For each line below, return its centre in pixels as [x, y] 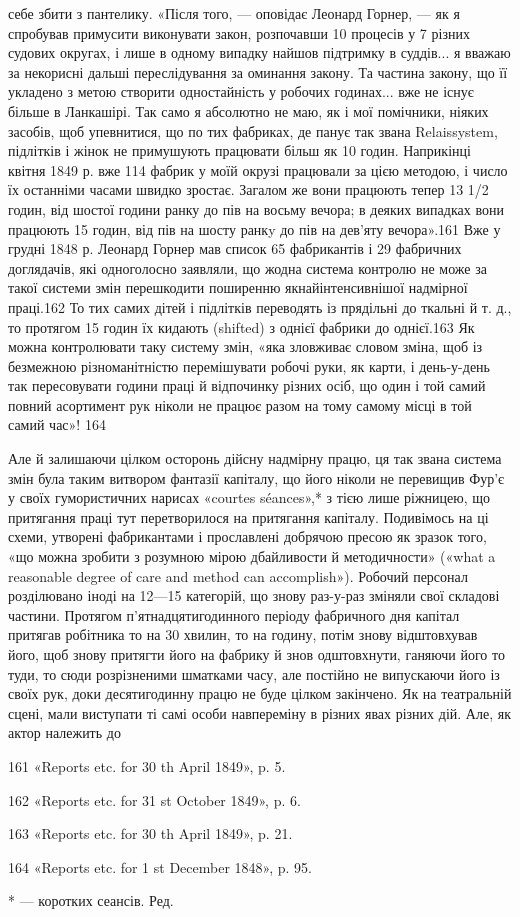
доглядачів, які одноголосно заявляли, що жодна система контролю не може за [247, 267]
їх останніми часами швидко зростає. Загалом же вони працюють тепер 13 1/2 [248, 189]
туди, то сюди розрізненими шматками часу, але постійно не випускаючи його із [254, 673]
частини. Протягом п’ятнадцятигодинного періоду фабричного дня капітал [234, 614]
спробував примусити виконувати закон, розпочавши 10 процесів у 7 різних [239, 32]
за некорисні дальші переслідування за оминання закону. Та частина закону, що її [258, 71]
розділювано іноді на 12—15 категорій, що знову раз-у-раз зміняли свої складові [254, 595]
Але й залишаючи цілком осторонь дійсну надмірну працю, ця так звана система [255, 458]
